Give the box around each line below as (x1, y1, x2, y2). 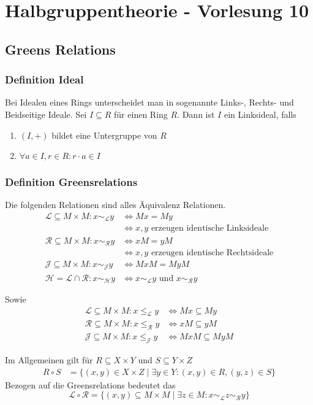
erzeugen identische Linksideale (151, 224, 269, 233)
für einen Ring (114, 107, 168, 120)
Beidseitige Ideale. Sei (5, 107, 87, 120)
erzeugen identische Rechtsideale (151, 248, 274, 257)
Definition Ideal (5, 72, 84, 87)
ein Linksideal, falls (224, 107, 296, 120)
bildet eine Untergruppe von (51, 128, 157, 141)
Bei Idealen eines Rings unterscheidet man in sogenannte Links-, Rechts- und (5, 96, 294, 109)
